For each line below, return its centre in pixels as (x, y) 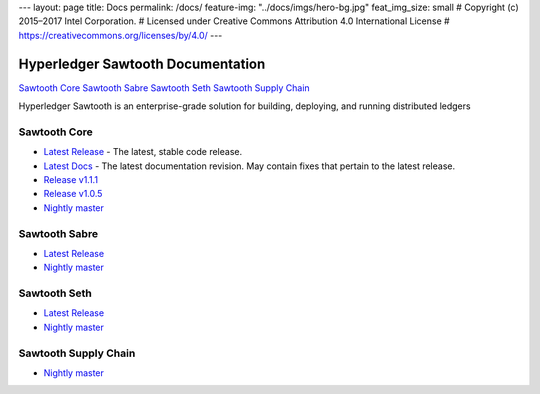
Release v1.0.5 (73, 194)
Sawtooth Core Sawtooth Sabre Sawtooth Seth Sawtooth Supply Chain (164, 87)
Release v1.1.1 (71, 179)
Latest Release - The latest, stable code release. (143, 152)
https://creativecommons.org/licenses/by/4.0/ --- (120, 35)
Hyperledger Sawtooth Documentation (142, 63)
